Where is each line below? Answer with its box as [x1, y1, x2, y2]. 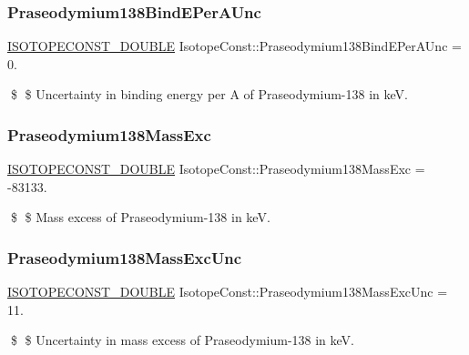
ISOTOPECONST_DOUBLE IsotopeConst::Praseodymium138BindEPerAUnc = [7, 36, 462, 56]
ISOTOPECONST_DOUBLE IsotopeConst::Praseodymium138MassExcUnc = [7, 282, 448, 301]
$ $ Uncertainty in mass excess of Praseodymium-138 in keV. [10, 330, 355, 350]
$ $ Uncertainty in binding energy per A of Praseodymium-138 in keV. [10, 85, 408, 104]
